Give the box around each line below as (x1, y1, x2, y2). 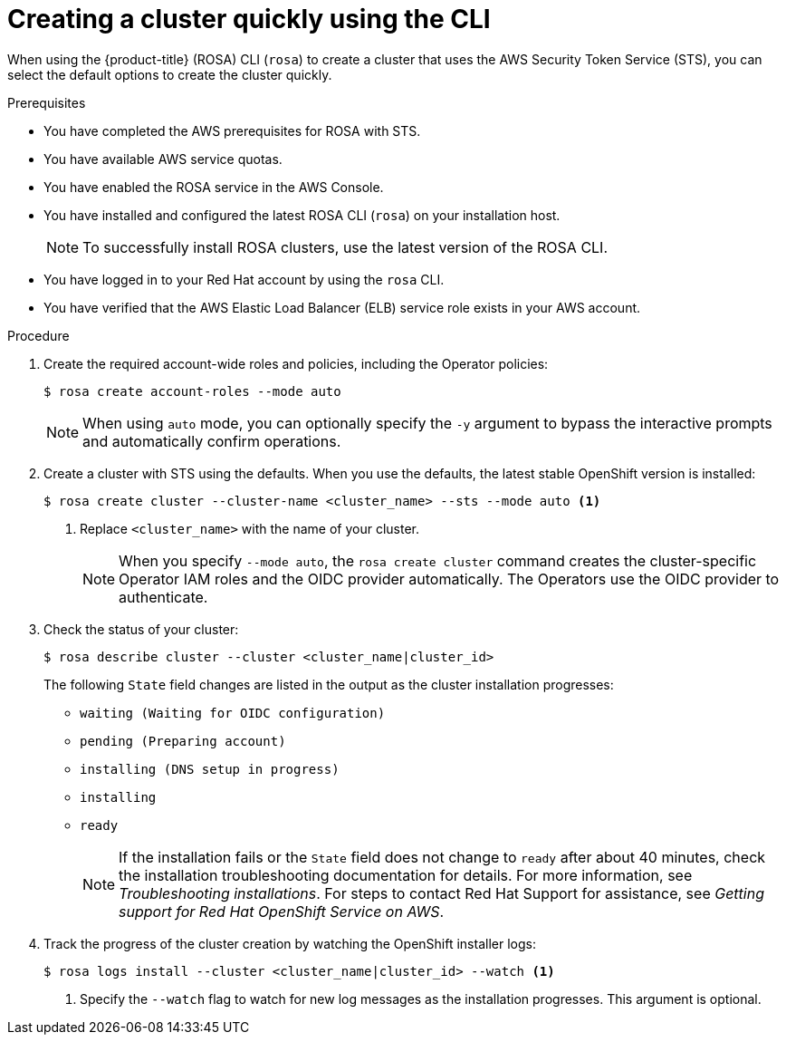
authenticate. (119, 587, 208, 606)
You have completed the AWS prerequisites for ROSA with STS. (43, 122, 421, 139)
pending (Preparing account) (80, 733, 286, 748)
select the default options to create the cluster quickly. (7, 66, 332, 82)
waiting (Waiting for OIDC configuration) (80, 705, 386, 720)
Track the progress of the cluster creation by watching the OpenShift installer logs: (43, 935, 536, 951)
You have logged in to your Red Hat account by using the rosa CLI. (43, 271, 445, 287)
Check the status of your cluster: (43, 621, 239, 637)
